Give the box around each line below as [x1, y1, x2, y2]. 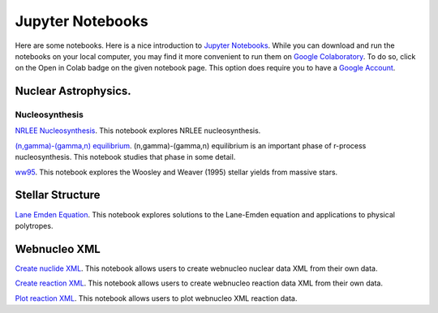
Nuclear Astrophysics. [15, 84, 131, 98]
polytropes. [15, 221, 54, 230]
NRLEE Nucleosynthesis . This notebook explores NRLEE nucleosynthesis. [15, 126, 261, 135]
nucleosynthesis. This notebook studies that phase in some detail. [15, 152, 236, 162]
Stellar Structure [15, 188, 101, 202]
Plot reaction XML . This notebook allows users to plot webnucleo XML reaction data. [15, 293, 298, 303]
